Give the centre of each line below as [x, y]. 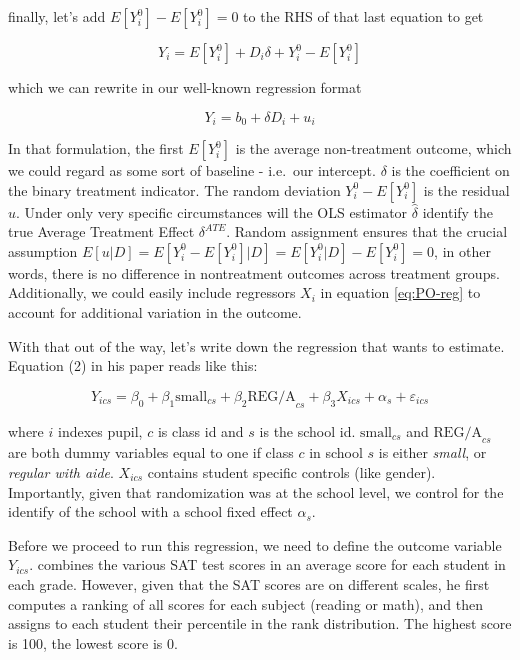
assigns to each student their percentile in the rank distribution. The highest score [260, 623]
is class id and [200, 430]
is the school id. [307, 430]
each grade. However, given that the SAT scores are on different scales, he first [249, 583]
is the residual [466, 189]
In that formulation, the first [96, 148]
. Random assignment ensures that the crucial [367, 231]
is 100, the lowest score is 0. [93, 642]
